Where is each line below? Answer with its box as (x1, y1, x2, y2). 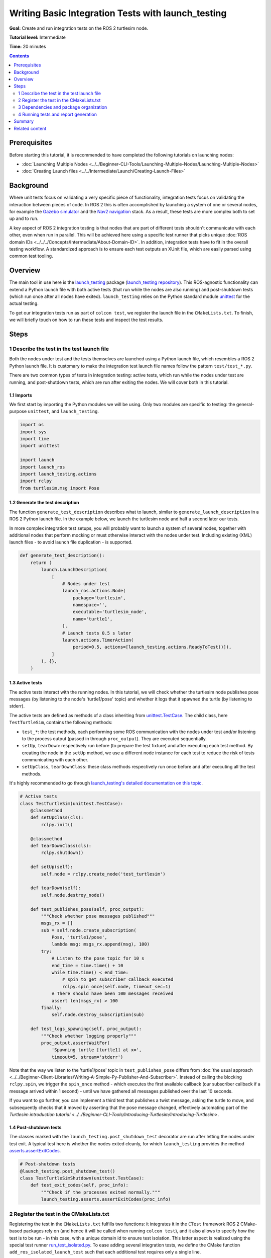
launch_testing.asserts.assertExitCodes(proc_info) (41, 1197, 171, 1202)
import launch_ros (20, 464, 65, 470)
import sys (20, 429, 47, 435)
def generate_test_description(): (20, 553, 105, 559)
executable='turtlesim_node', (73, 609, 148, 615)
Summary (14, 118, 34, 124)
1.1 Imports (9, 392, 32, 398)
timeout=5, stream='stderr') (51, 1054, 123, 1060)
